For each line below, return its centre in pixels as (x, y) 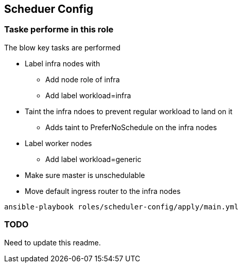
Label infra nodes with (63, 63)
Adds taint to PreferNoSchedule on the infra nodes (131, 127)
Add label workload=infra (88, 95)
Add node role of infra (83, 79)
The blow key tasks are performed (62, 47)
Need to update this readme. (53, 242)
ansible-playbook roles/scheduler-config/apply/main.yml (122, 207)
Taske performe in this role (59, 30)
